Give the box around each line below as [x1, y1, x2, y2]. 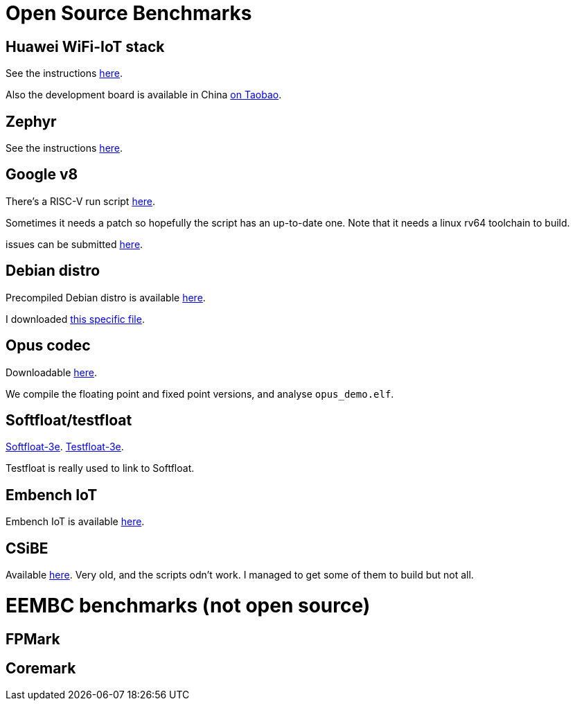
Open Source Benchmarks [6, 1, 252, 25]
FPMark [6, 630, 60, 648]
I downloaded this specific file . [6, 312, 145, 325]
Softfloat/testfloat [6, 411, 132, 429]
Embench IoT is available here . [6, 515, 145, 528]
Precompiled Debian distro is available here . [6, 291, 206, 303]
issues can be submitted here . [6, 238, 143, 250]
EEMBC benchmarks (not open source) [6, 593, 371, 617]
